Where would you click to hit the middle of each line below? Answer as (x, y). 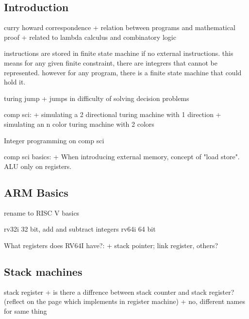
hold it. (15, 82)
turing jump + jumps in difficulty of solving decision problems (97, 98)
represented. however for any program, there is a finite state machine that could (123, 72)
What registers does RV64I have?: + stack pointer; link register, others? (111, 245)
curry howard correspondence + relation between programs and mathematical (120, 27)
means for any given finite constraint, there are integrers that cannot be (111, 62)
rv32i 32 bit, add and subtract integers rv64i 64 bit (80, 229)
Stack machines (43, 271)
